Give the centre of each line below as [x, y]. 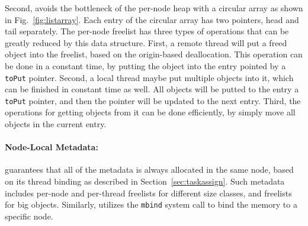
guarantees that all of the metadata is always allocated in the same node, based [149, 169]
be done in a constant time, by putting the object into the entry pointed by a [145, 65]
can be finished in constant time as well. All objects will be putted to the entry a [152, 89]
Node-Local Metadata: [52, 147]
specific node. [29, 216]
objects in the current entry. [56, 124]
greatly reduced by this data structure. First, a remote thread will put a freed [146, 42]
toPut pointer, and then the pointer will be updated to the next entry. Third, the [153, 100]
